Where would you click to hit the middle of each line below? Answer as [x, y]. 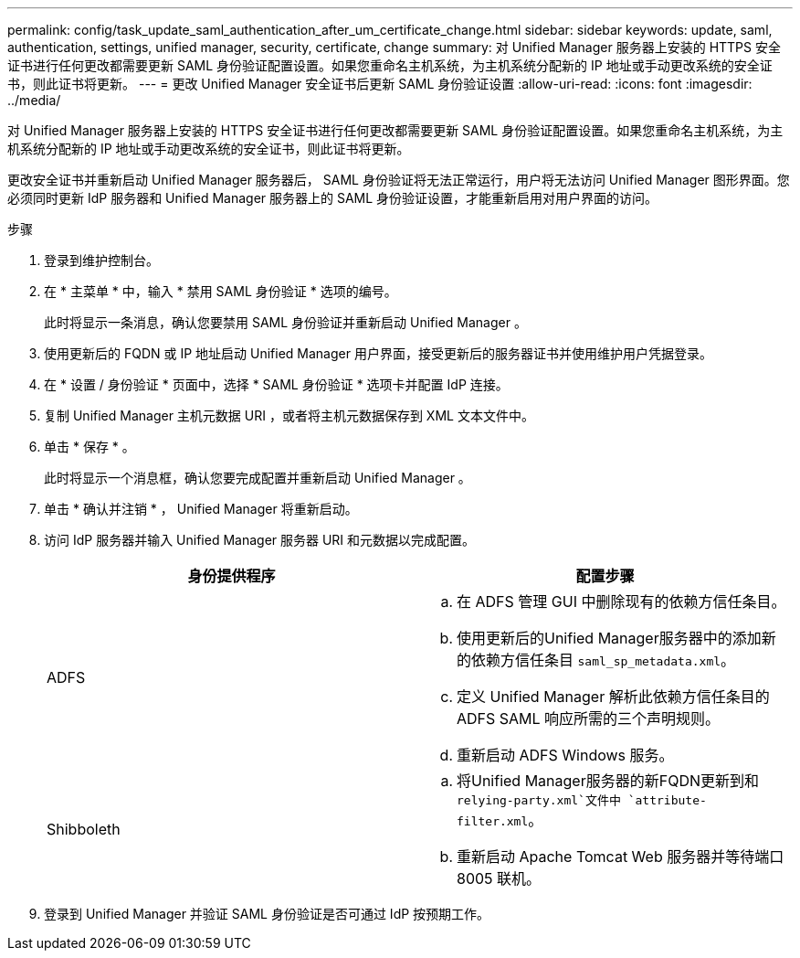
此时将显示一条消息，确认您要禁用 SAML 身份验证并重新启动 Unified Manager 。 [285, 322]
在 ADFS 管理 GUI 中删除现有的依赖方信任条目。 [621, 601]
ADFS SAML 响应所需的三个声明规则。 [589, 718]
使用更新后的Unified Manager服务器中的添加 [609, 638]
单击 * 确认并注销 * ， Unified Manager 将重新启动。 [201, 509]
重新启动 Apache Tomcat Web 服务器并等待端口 [621, 857]
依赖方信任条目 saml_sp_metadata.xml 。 [604, 660]
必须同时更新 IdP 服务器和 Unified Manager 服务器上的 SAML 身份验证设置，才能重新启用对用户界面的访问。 [333, 198]
